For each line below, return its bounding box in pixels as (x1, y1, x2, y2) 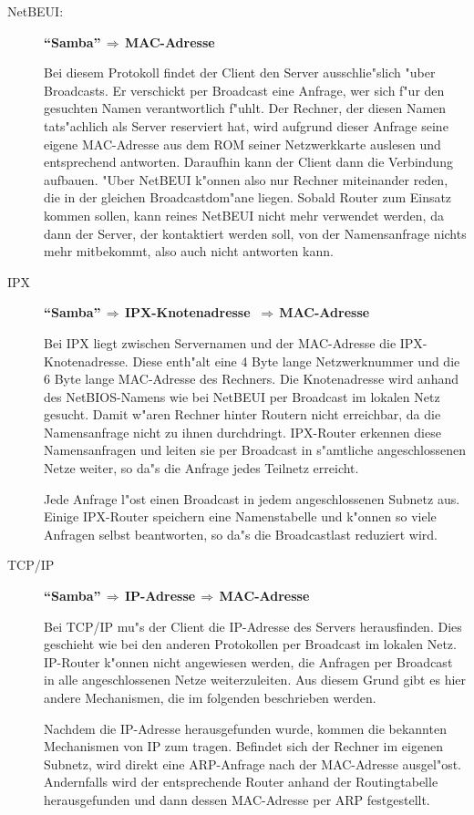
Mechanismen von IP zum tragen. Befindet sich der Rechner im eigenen (44, 737, 443, 756)
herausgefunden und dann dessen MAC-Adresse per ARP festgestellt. (44, 789, 430, 809)
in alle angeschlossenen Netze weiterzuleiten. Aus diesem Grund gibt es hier (44, 670, 467, 689)
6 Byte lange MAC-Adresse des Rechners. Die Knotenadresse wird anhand (44, 369, 459, 388)
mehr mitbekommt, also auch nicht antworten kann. (44, 242, 334, 261)
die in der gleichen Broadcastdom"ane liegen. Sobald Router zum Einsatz (44, 188, 452, 207)
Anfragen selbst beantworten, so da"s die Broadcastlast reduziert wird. (44, 524, 438, 543)
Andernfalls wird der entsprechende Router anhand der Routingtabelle (44, 772, 438, 791)
